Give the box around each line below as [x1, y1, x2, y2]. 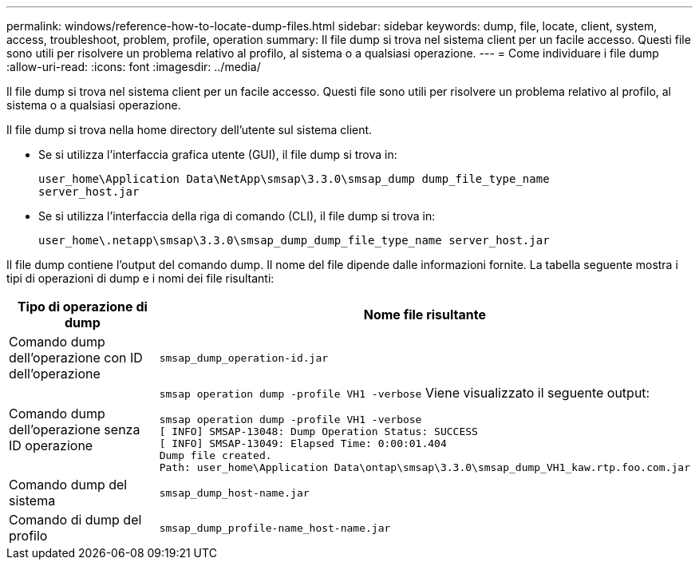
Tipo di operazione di [17, 299, 148, 315]
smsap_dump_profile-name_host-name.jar [159, 521, 391, 534]
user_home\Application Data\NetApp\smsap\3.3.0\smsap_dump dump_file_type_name [38, 172, 550, 185]
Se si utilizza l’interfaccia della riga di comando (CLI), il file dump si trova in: [38, 209, 436, 223]
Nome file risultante [363, 307, 486, 323]
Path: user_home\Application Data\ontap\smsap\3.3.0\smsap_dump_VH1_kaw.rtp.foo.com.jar [159, 461, 690, 473]
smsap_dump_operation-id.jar [159, 351, 329, 364]
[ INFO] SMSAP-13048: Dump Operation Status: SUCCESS [159, 425, 478, 437]
